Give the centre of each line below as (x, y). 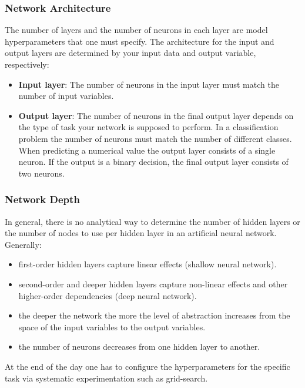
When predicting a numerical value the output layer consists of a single (147, 150)
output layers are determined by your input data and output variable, (130, 53)
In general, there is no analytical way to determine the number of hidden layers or (152, 221)
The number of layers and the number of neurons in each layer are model (136, 30)
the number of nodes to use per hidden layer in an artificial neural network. (141, 233)
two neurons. (41, 173)
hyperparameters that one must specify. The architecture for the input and (140, 41)
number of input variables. (66, 96)
